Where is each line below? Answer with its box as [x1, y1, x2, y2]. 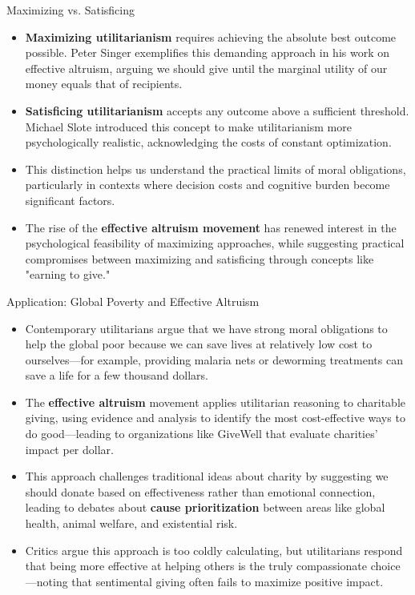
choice [370, 557, 401, 574]
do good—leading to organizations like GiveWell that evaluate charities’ [25, 425, 378, 442]
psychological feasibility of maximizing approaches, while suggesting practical [25, 235, 405, 251]
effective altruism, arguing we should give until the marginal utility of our [25, 59, 388, 76]
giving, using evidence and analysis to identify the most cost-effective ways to [25, 409, 405, 426]
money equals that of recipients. [25, 75, 183, 92]
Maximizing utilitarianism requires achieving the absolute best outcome [25, 28, 397, 45]
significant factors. [25, 191, 115, 208]
